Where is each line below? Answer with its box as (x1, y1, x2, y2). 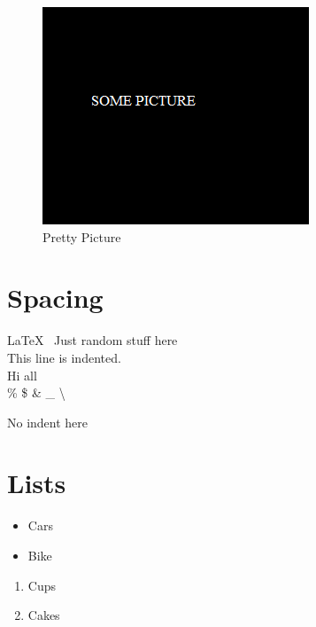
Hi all (7, 365, 37, 384)
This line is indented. (7, 348, 121, 366)
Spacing (7, 279, 104, 316)
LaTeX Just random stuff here (7, 331, 178, 349)
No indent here (7, 412, 89, 431)
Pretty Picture (42, 227, 121, 246)
